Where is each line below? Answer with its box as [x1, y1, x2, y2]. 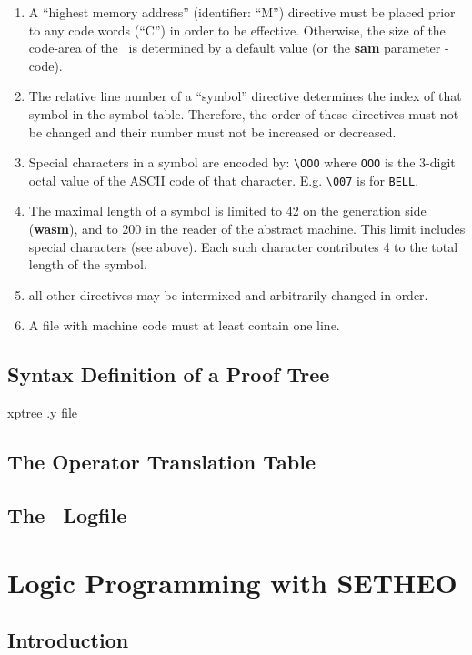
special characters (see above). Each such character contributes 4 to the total [28, 237, 458, 256]
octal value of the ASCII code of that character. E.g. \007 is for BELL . [28, 170, 419, 189]
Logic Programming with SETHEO [7, 563, 457, 600]
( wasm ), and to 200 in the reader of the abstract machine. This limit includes [28, 219, 466, 238]
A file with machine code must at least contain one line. [28, 316, 340, 335]
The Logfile [7, 501, 127, 529]
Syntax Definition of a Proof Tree [7, 360, 330, 388]
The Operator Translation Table [7, 448, 316, 476]
